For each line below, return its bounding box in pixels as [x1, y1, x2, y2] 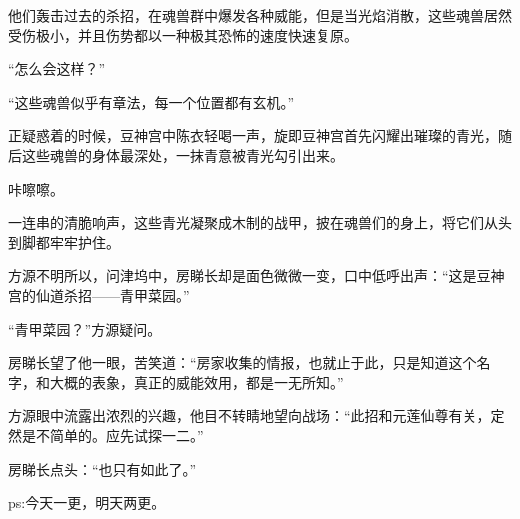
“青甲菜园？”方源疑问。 [8, 318, 162, 339]
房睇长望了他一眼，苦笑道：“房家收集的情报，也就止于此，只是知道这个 [8, 352, 477, 373]
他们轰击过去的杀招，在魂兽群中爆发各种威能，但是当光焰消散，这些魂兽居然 [8, 5, 512, 25]
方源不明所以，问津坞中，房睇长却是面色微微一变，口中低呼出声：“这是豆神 [8, 265, 505, 286]
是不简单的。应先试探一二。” [21, 424, 204, 445]
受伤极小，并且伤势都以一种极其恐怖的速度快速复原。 [8, 24, 358, 45]
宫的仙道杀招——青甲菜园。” [8, 284, 190, 305]
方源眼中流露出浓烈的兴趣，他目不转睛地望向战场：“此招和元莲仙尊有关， [8, 405, 491, 426]
